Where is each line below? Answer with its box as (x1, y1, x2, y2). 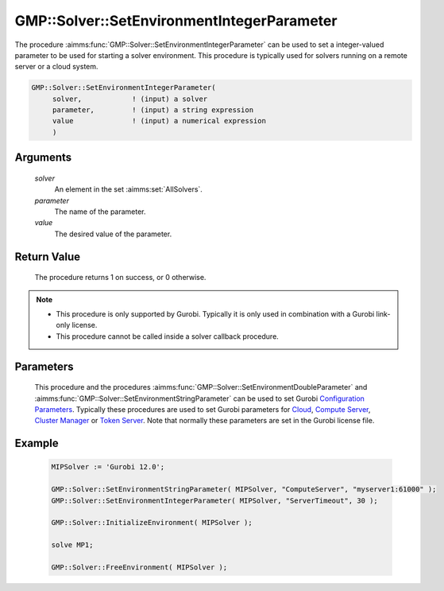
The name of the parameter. (54, 207, 146, 216)
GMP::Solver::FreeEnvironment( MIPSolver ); (51, 562, 228, 572)
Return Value (14, 250, 81, 263)
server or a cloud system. (14, 62, 98, 72)
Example (14, 437, 59, 450)
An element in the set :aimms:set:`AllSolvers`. (54, 185, 203, 194)
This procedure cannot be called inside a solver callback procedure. (56, 331, 280, 341)
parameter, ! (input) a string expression (52, 106, 254, 115)
